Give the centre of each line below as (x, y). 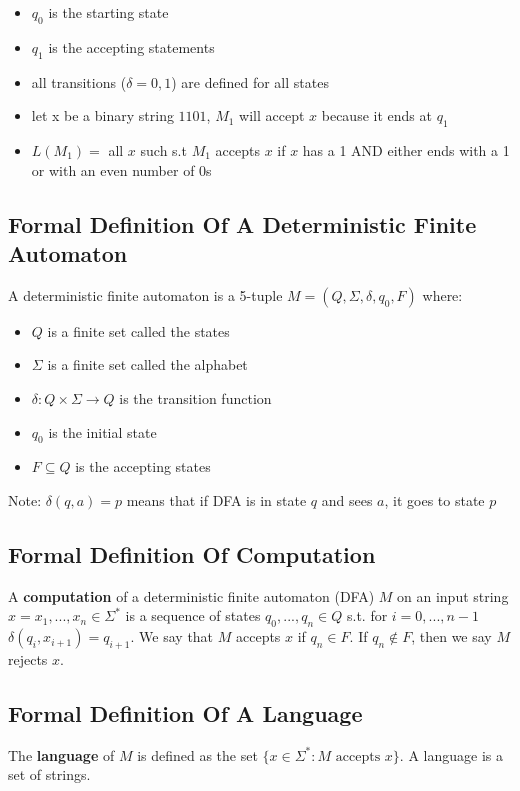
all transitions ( (79, 81)
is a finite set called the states (138, 330)
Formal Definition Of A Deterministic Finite (242, 223)
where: (442, 294)
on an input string (453, 595)
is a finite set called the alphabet (147, 364)
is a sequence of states (193, 615)
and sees (347, 499)
